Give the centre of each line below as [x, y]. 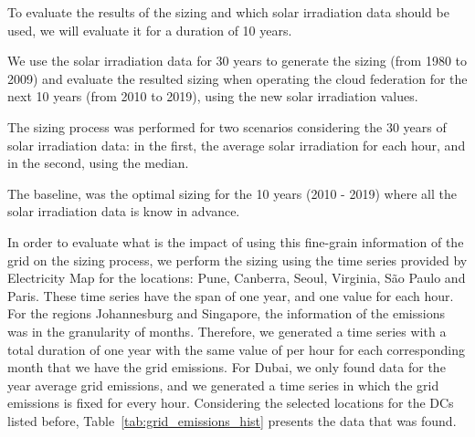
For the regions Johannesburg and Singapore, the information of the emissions [226, 313]
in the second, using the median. [98, 163]
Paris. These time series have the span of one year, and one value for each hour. [231, 295]
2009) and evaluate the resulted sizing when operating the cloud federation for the [237, 78]
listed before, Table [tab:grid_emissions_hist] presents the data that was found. [232, 420]
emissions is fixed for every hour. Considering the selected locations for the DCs [231, 403]
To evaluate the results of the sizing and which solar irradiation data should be [228, 12]
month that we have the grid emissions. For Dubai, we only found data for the [227, 367]
